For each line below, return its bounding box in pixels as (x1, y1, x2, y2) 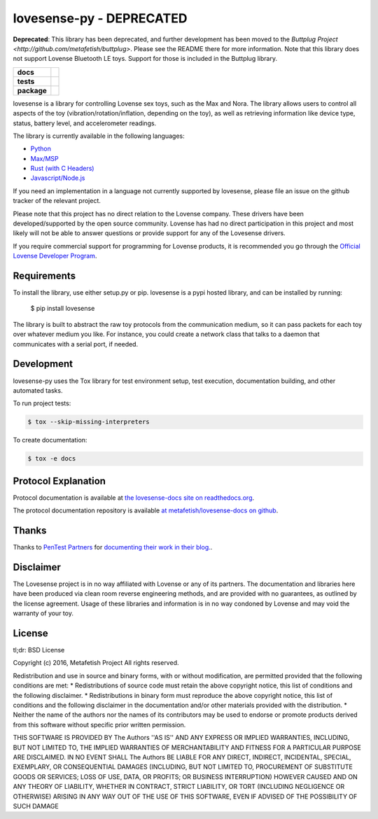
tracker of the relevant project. (13, 197, 101, 205)
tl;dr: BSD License (13, 646, 65, 654)
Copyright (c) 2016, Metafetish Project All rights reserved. (13, 659, 179, 667)
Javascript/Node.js (30, 174, 85, 182)
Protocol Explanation (13, 475, 106, 486)
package (17, 85, 47, 95)
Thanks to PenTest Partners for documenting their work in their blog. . (13, 543, 213, 552)
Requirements (13, 270, 76, 281)
